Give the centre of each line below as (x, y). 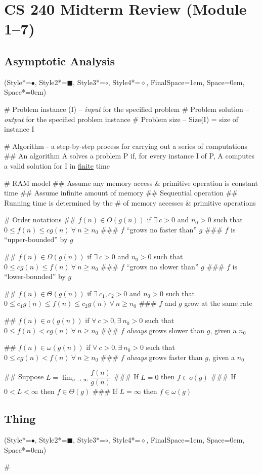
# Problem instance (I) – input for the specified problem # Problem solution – (127, 109)
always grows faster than (165, 357)
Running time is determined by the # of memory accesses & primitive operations (130, 202)
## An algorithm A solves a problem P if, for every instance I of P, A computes (129, 156)
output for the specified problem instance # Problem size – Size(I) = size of (121, 119)
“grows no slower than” (163, 266)
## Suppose (24, 377)
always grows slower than (166, 330)
